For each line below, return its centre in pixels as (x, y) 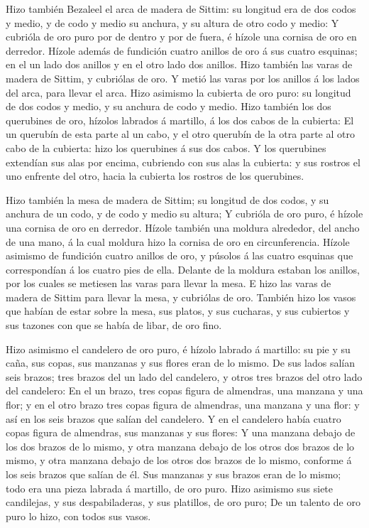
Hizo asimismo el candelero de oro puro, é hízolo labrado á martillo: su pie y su (178, 349)
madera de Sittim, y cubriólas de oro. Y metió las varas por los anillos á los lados (183, 78)
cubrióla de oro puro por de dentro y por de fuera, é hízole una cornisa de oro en (181, 37)
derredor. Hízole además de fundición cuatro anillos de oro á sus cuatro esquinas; (182, 50)
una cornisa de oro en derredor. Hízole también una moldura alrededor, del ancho (183, 227)
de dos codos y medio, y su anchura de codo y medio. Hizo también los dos (169, 106)
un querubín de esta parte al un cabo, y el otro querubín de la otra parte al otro (180, 134)
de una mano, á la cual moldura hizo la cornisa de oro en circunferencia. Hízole (178, 241)
